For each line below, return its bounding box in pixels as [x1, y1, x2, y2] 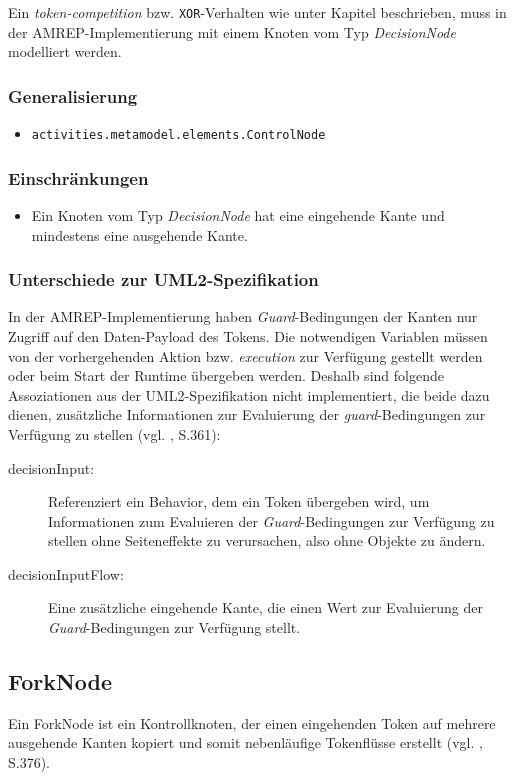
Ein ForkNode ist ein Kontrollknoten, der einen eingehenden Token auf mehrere [8, 712, 496, 733]
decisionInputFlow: [8, 563, 124, 584]
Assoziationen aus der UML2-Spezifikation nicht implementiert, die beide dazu [8, 384, 490, 405]
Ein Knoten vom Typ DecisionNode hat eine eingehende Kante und [31, 204, 445, 225]
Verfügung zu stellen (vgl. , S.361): [8, 423, 221, 444]
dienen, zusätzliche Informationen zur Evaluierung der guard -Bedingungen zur [8, 404, 486, 425]
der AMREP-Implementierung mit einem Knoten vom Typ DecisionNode [8, 21, 456, 42]
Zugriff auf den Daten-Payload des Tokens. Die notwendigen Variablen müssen [8, 325, 488, 346]
